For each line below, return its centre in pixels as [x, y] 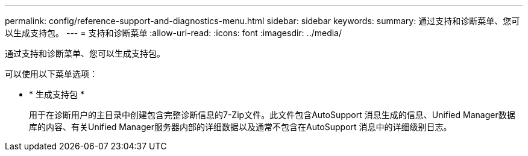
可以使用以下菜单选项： [51, 74]
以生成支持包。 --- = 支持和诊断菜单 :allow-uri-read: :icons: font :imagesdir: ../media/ [174, 33]
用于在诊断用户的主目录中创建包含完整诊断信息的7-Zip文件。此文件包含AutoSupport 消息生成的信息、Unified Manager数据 [272, 115]
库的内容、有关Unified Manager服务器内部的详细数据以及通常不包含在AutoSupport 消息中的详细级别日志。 [240, 127]
